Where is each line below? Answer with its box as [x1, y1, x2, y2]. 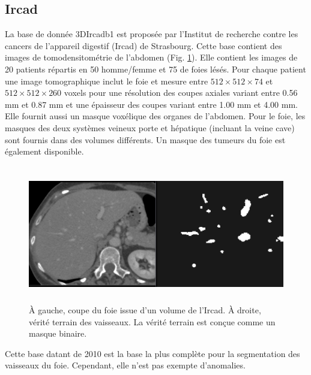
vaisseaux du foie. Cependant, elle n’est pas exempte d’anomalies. [5, 359, 246, 371]
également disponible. [5, 145, 84, 158]
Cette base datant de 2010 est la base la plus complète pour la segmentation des [5, 347, 300, 359]
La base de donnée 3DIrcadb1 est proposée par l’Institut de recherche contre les [5, 28, 298, 40]
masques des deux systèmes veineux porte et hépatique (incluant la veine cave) [5, 121, 295, 134]
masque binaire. [29, 327, 87, 340]
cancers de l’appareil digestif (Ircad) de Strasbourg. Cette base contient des [5, 39, 282, 52]
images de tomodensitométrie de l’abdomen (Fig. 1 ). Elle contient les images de [5, 51, 298, 63]
